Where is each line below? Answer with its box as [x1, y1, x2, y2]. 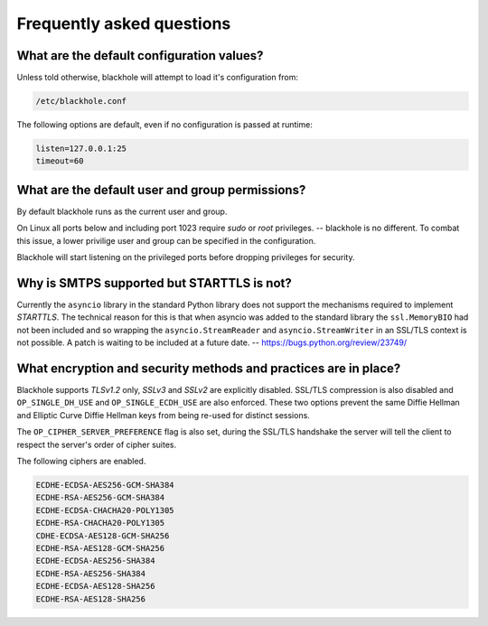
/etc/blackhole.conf [35, 96, 127, 107]
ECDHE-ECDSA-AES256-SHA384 [35, 556, 155, 566]
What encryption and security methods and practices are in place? [16, 360, 401, 376]
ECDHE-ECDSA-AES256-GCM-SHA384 [35, 480, 175, 490]
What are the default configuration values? [16, 48, 264, 63]
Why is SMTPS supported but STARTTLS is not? [16, 276, 293, 291]
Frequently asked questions [16, 14, 231, 33]
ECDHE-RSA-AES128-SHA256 [35, 593, 146, 604]
